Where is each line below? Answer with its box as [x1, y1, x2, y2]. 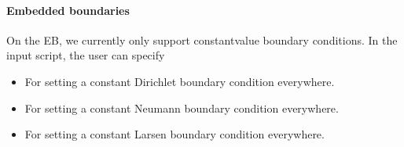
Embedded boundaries [6, 2, 130, 18]
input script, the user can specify [6, 47, 165, 63]
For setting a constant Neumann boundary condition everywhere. [24, 99, 339, 116]
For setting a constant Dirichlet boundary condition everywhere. [24, 73, 335, 89]
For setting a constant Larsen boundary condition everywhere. [24, 126, 325, 142]
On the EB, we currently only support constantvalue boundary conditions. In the [6, 31, 398, 48]
